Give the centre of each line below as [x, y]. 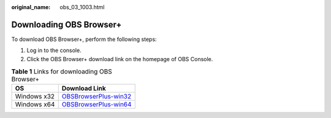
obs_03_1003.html [82, 7]
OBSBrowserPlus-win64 [97, 105]
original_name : [31, 7]
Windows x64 [35, 105]
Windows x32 [35, 97]
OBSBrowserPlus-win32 [97, 97]
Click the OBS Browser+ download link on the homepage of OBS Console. [120, 59]
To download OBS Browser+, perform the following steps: [84, 39]
